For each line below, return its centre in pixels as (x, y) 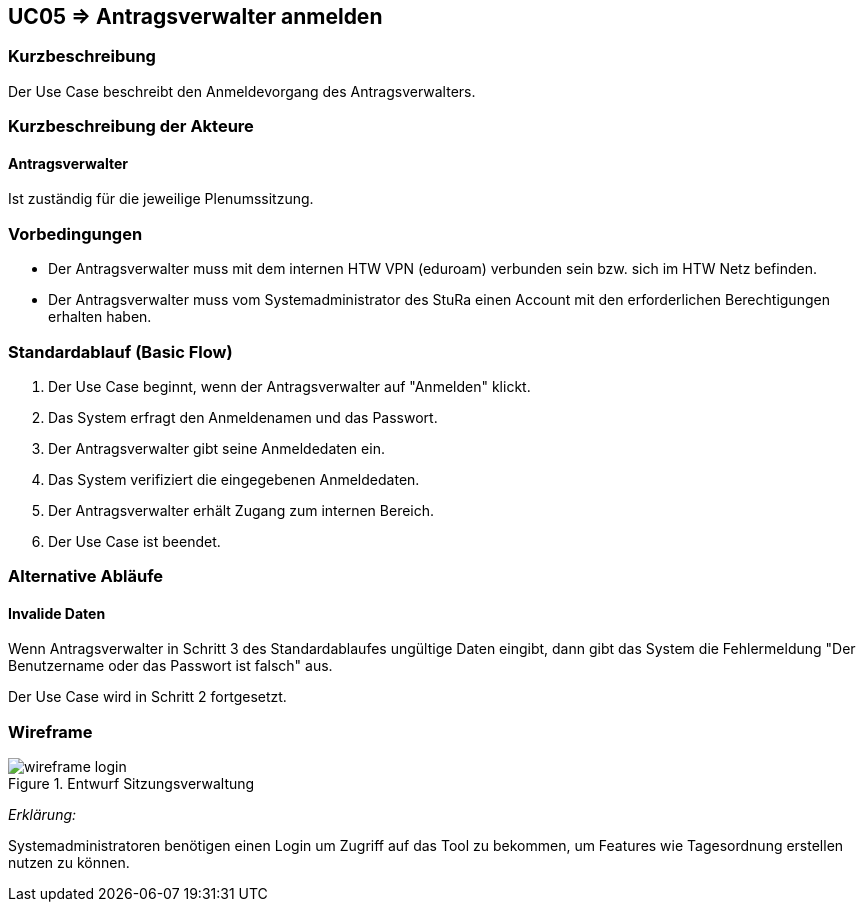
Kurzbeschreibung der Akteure (131, 126)
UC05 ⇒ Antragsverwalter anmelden (195, 16)
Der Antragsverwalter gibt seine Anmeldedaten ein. (216, 448)
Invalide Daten (57, 613)
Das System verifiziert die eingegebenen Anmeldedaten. (234, 479)
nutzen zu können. (69, 863)
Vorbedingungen (75, 233)
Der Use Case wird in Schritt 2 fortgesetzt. (147, 697)
